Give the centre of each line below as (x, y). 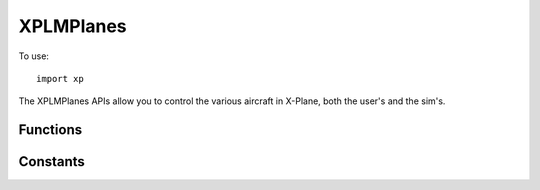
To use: (34, 56)
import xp (60, 78)
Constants (51, 161)
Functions (50, 130)
